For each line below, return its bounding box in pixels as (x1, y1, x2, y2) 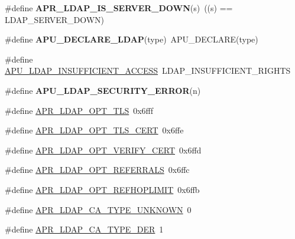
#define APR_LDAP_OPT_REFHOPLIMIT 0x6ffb (5, 183, 200, 195)
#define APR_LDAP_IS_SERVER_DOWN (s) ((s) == (5, 2, 233, 14)
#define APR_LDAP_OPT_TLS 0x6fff (5, 104, 154, 116)
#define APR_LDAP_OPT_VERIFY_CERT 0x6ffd (5, 143, 202, 156)
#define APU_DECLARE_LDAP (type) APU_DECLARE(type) (5, 33, 258, 45)
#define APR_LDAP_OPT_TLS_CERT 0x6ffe (5, 124, 184, 136)
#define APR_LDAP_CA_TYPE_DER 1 (5, 223, 164, 235)
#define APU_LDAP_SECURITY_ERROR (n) (5, 84, 201, 96)
